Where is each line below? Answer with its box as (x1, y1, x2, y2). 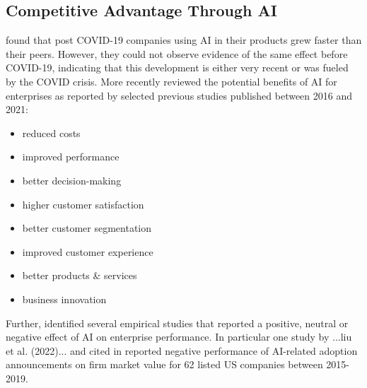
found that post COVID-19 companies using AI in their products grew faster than (6, 33, 362, 47)
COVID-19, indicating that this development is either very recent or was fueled (6, 60, 349, 75)
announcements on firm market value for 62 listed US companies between (6, 357, 323, 372)
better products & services (22, 268, 137, 283)
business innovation (22, 291, 107, 306)
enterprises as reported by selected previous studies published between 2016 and (6, 88, 353, 102)
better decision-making (22, 172, 122, 187)
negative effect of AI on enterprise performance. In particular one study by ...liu (6, 329, 352, 344)
